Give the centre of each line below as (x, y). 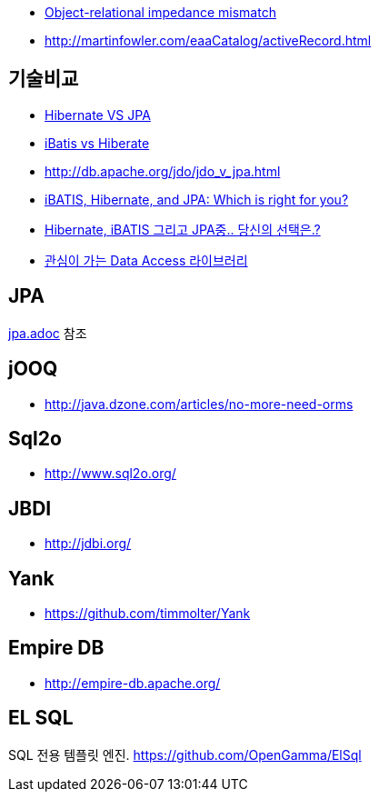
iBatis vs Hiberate (97, 143)
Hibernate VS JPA (98, 115)
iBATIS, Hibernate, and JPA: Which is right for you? (197, 199)
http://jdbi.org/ (88, 544)
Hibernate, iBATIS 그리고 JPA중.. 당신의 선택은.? (183, 229)
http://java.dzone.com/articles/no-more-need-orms (199, 404)
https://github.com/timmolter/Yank (148, 614)
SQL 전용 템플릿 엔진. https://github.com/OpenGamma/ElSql (185, 754)
